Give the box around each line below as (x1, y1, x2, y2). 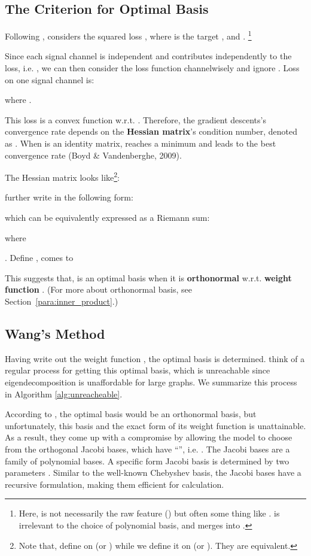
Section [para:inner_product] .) (5, 295, 118, 308)
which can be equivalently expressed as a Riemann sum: (5, 211, 210, 224)
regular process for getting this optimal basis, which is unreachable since (5, 364, 270, 376)
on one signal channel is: (5, 73, 94, 86)
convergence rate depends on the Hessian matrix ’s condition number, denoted (5, 125, 297, 138)
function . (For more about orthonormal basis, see (5, 283, 192, 296)
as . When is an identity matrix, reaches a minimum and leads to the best (5, 137, 276, 150)
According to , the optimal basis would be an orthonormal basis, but (5, 408, 257, 420)
